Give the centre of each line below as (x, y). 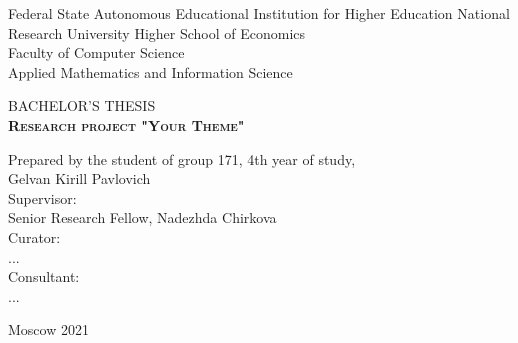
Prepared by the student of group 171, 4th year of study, (182, 158)
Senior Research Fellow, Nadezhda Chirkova (142, 217)
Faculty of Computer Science (96, 52)
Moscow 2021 (48, 329)
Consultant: (44, 276)
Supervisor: (42, 197)
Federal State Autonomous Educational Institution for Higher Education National (259, 13)
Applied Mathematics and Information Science (150, 71)
